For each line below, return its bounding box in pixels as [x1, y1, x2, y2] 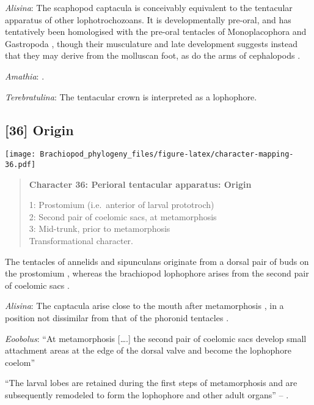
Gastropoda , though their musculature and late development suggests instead [5, 37, 298, 50]
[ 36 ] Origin [5, 120, 74, 139]
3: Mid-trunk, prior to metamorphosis [29, 222, 170, 235]
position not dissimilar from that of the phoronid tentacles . [5, 311, 229, 324]
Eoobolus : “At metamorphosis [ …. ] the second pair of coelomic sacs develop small [5, 332, 307, 344]
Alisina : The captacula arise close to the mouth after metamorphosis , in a [5, 299, 284, 312]
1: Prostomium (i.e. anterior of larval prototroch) [29, 198, 214, 211]
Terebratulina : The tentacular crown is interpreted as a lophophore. [5, 90, 257, 103]
